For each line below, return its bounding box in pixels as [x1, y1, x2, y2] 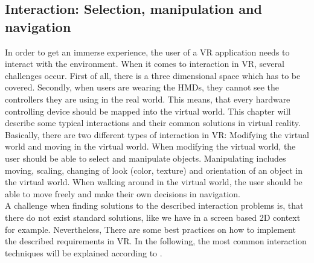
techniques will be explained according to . [5, 246, 162, 259]
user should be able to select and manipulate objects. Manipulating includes [5, 151, 286, 164]
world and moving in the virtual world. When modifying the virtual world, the [5, 140, 296, 153]
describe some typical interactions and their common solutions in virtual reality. [5, 116, 301, 129]
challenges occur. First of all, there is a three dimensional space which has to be [5, 69, 301, 81]
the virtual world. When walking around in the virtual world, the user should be [5, 176, 303, 188]
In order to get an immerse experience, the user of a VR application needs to [5, 45, 290, 58]
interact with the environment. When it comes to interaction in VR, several [5, 57, 284, 70]
